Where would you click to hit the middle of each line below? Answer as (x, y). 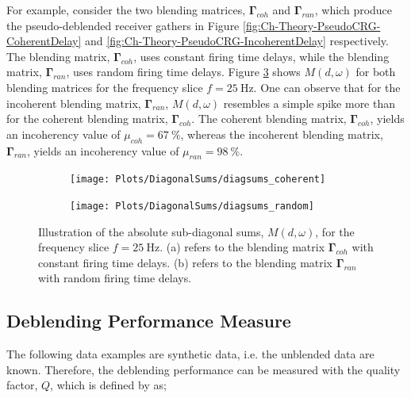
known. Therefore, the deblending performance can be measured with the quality (204, 369)
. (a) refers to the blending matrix (242, 247)
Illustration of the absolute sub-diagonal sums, (151, 231)
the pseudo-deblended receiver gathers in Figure (123, 25)
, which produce (353, 10)
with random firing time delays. (115, 278)
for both (376, 72)
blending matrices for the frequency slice (105, 87)
